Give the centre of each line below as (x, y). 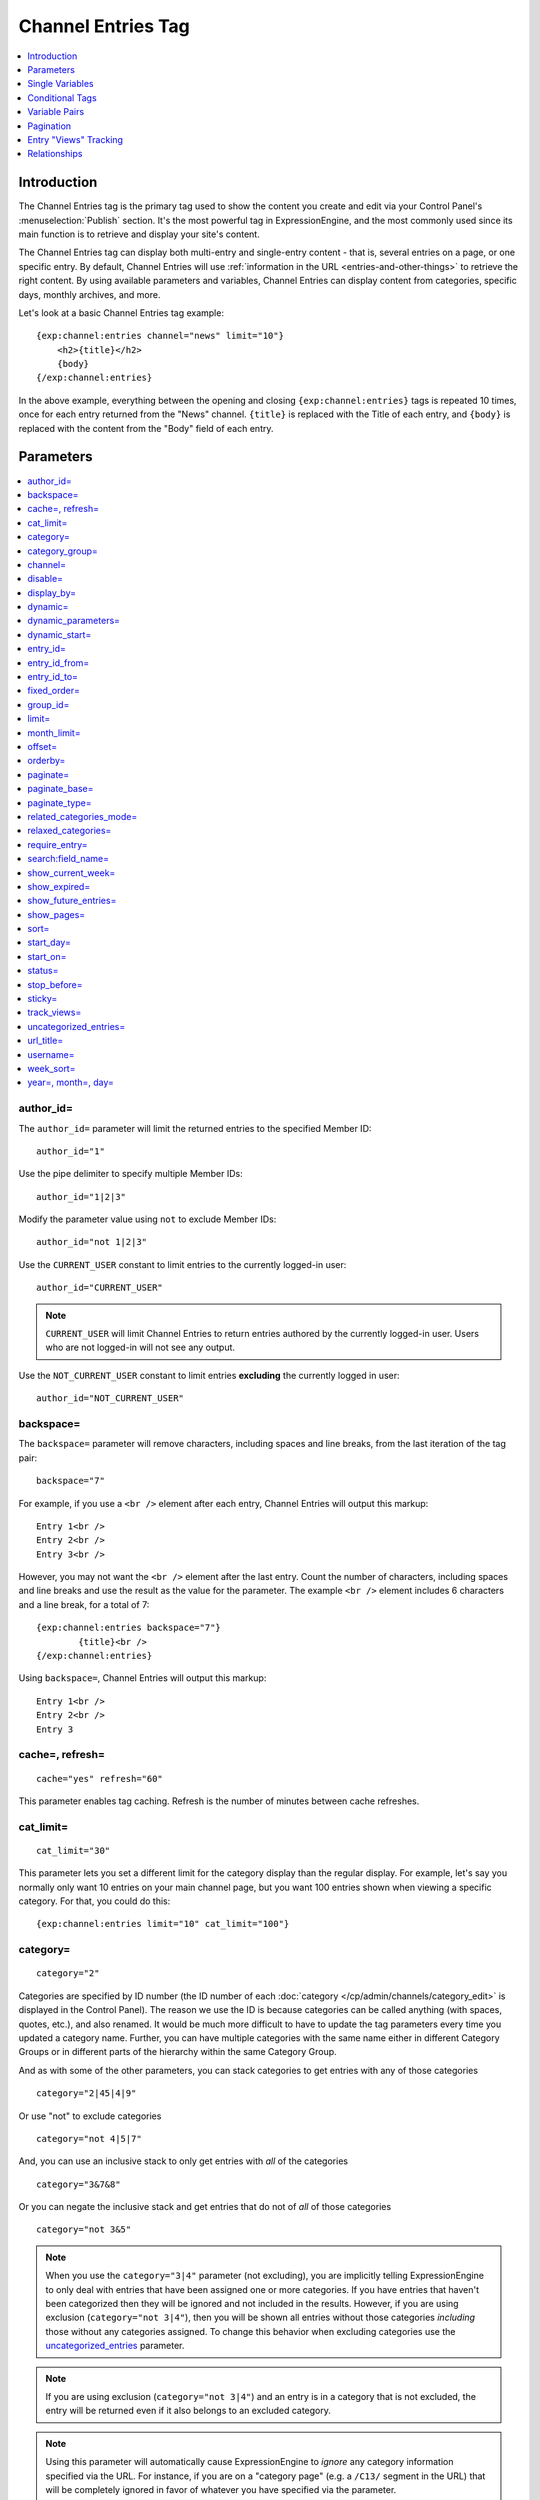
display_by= (52, 592)
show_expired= (59, 886)
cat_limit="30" (73, 1850)
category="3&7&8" (78, 2184)
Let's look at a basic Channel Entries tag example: (121, 312)
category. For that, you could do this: (94, 1901)
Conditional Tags (62, 97)
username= (51, 1054)
